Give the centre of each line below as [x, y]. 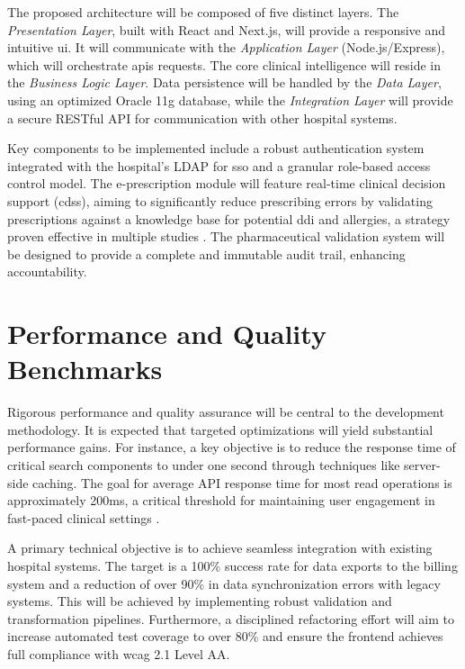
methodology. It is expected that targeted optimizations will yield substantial [220, 429]
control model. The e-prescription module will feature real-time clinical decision [227, 183]
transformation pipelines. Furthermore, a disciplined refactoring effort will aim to [231, 618]
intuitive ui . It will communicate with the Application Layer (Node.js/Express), [226, 47]
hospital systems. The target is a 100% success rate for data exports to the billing [232, 565]
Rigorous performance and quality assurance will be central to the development [226, 412]
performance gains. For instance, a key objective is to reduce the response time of [232, 447]
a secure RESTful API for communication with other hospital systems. [202, 118]
